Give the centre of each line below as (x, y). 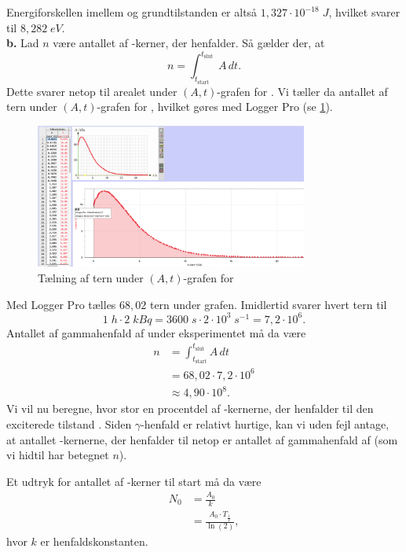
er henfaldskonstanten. (94, 541)
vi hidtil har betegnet (58, 455)
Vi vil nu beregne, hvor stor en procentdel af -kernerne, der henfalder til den (190, 408)
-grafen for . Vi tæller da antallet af (302, 91)
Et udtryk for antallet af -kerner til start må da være (134, 481)
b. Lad (23, 43)
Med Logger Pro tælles (61, 304)
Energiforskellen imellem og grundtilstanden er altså (132, 12)
